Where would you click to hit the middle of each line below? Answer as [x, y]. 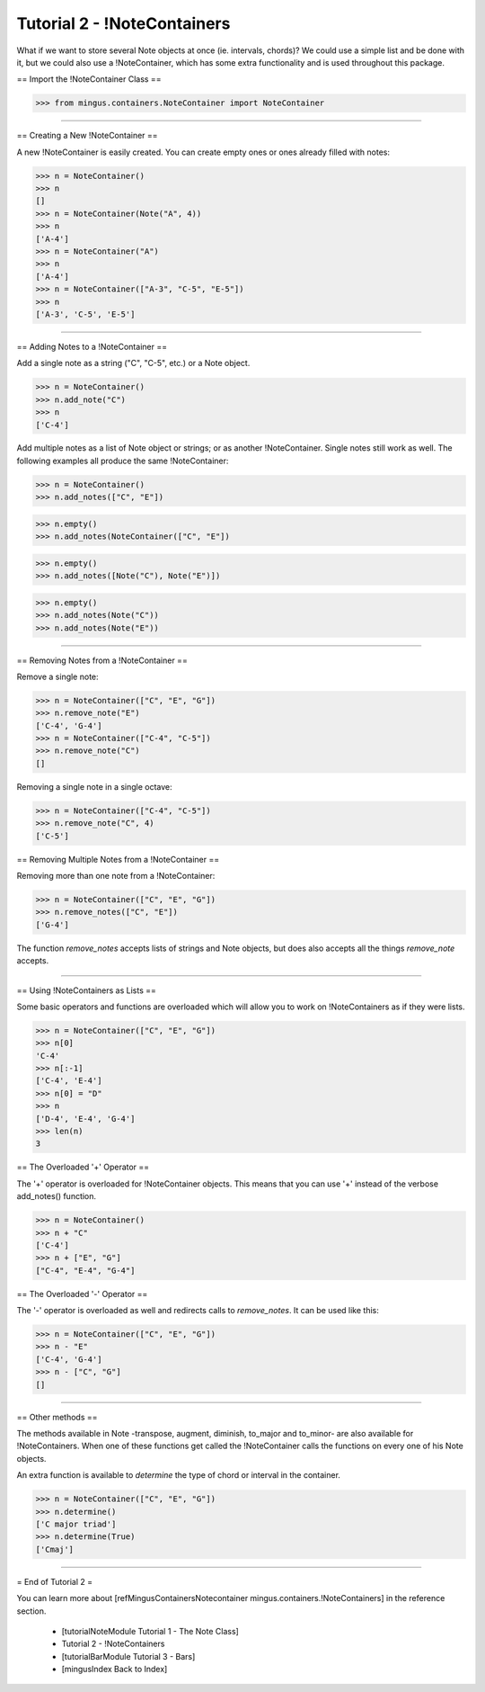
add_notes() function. [57, 1196]
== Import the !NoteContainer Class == [89, 79]
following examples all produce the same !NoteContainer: [123, 461]
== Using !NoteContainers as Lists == [87, 990]
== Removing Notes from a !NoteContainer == [102, 660]
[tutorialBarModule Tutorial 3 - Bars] [128, 1656]
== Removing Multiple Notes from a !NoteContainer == [118, 859]
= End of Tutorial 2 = [55, 1581]
